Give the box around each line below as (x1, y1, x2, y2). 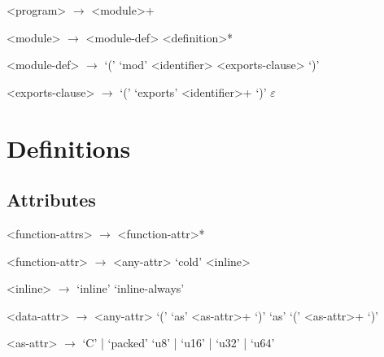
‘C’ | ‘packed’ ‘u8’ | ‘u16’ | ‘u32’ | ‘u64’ (82, 334, 275, 351)
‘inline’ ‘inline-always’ (76, 280, 185, 297)
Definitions (7, 131, 131, 164)
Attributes (7, 187, 96, 212)
